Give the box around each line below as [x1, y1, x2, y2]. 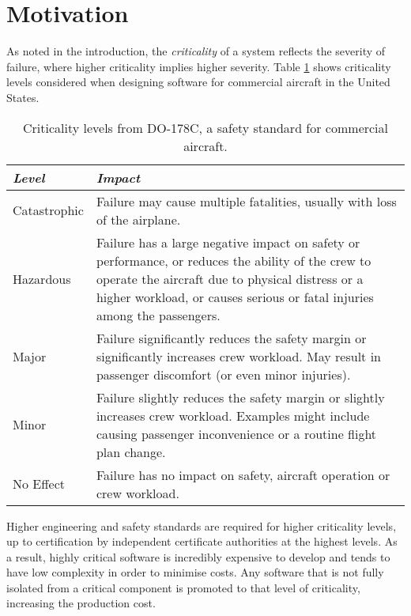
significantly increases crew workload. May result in [96, 346, 382, 365]
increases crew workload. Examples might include [96, 406, 370, 425]
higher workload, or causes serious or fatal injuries [96, 287, 374, 306]
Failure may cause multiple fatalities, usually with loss [96, 191, 397, 210]
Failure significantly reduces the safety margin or [96, 328, 367, 347]
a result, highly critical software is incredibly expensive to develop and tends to [6, 548, 390, 565]
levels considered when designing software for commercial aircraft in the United [6, 74, 390, 90]
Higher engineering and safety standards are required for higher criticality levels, [6, 517, 397, 534]
